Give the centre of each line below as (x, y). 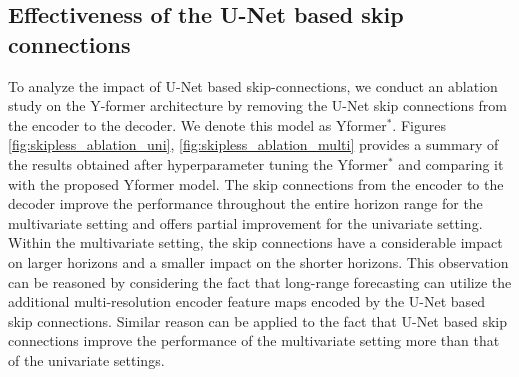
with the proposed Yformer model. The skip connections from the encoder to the (256, 183)
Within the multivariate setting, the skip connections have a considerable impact (255, 242)
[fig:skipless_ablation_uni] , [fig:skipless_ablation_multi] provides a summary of (253, 144)
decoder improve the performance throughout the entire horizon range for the (245, 203)
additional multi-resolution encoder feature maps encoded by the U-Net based (247, 301)
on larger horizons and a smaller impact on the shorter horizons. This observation (258, 261)
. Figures (419, 124)
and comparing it (451, 163)
